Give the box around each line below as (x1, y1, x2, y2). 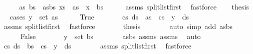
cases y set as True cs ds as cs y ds (10, 11, 189, 21)
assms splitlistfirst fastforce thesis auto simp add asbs (4, 21, 232, 31)
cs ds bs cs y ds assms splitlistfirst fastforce (4, 40, 191, 51)
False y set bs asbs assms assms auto (20, 30, 201, 41)
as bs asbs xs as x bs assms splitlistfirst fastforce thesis (19, 1, 249, 11)
